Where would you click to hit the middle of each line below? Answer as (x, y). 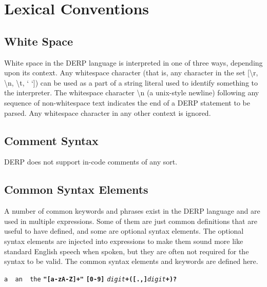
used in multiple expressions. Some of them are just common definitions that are (131, 221)
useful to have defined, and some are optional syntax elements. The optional (124, 231)
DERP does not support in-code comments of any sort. (91, 162)
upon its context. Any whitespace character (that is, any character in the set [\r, (131, 73)
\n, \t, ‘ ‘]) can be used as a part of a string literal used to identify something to (131, 82)
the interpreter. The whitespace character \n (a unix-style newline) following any (132, 93)
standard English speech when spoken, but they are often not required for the (127, 251)
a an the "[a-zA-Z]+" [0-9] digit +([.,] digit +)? (91, 279)
